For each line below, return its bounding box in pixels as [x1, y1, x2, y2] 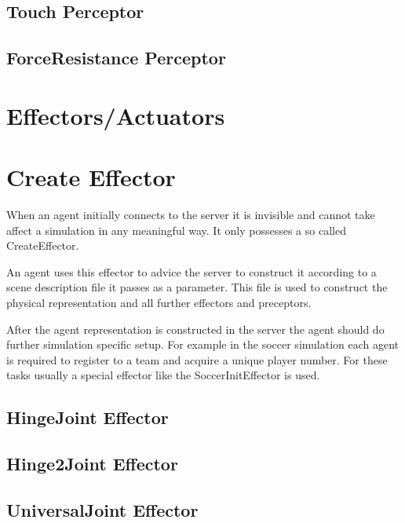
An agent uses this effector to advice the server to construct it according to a [6, 263, 377, 280]
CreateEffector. [6, 237, 79, 254]
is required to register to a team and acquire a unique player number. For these [6, 351, 388, 368]
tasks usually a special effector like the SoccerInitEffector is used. [6, 367, 320, 383]
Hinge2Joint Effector [6, 452, 178, 476]
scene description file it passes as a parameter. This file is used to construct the [6, 279, 388, 295]
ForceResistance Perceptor [6, 46, 226, 70]
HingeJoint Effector [6, 405, 169, 430]
